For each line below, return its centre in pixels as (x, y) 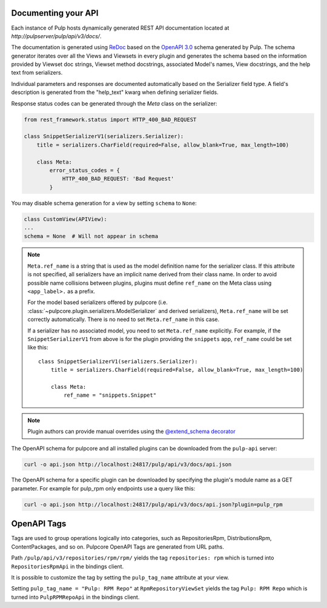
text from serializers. (37, 73)
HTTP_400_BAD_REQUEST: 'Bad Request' (118, 179)
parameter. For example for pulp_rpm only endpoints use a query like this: (103, 488)
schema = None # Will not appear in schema (91, 236)
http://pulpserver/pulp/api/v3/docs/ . (56, 36)
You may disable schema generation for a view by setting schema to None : (104, 203)
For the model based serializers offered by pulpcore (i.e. (97, 302)
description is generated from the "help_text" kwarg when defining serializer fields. (115, 92)
